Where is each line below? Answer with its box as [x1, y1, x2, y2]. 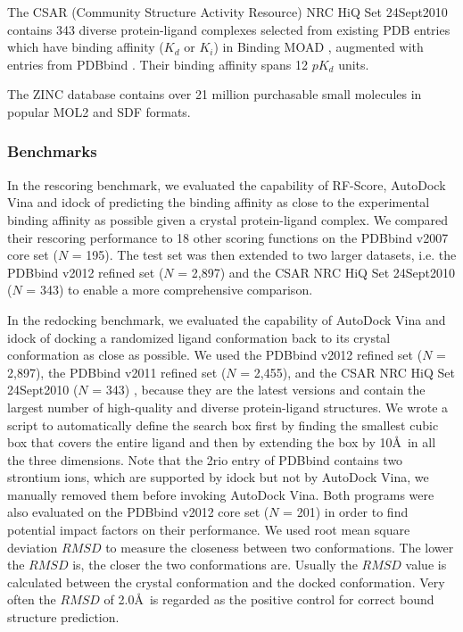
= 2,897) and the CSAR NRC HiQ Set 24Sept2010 [178, 262, 455, 281]
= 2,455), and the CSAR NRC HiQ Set [240, 362, 455, 381]
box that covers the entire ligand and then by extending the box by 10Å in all [7, 433, 436, 452]
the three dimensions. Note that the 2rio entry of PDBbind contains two [7, 450, 403, 469]
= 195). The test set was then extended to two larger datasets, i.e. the [71, 245, 457, 264]
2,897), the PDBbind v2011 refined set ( [7, 362, 227, 381]
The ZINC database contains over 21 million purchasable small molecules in [7, 85, 422, 104]
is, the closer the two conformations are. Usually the [72, 555, 358, 574]
